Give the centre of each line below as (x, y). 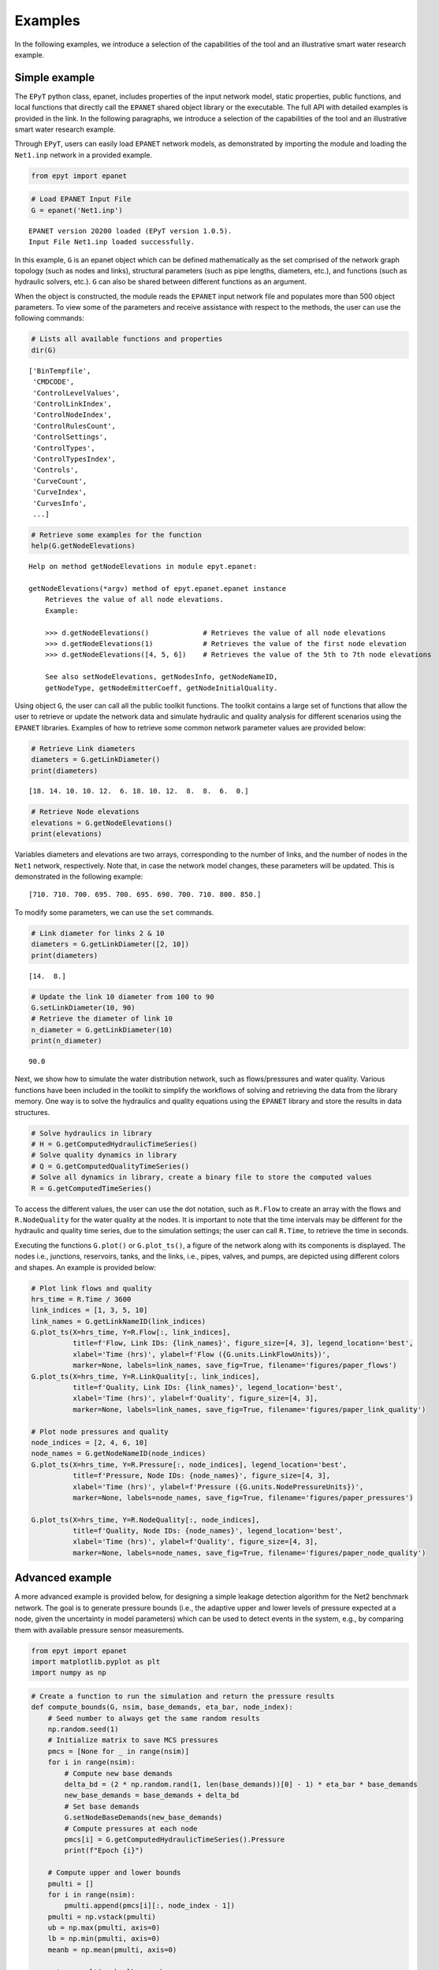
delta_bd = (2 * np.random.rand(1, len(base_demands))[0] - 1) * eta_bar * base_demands (241, 1784)
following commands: (49, 318)
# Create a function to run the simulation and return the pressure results (183, 1696)
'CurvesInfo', (60, 503)
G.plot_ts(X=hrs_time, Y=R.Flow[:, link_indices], (131, 1333)
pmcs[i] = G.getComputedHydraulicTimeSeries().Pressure (175, 1839)
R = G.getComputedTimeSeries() (92, 1188)
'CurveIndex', (60, 492)
